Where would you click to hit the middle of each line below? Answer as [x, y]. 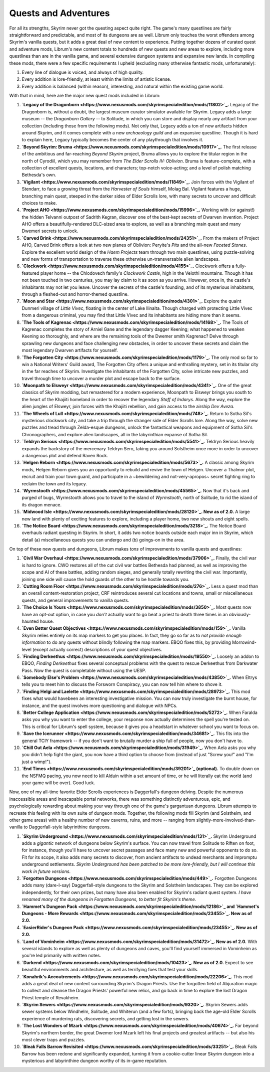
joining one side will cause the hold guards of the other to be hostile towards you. [105, 579]
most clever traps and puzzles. [53, 1040]
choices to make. [39, 203]
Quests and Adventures [59, 13]
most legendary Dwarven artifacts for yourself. [70, 350]
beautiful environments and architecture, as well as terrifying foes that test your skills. [110, 970]
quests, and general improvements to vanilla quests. [75, 600]
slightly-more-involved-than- [226, 820]
